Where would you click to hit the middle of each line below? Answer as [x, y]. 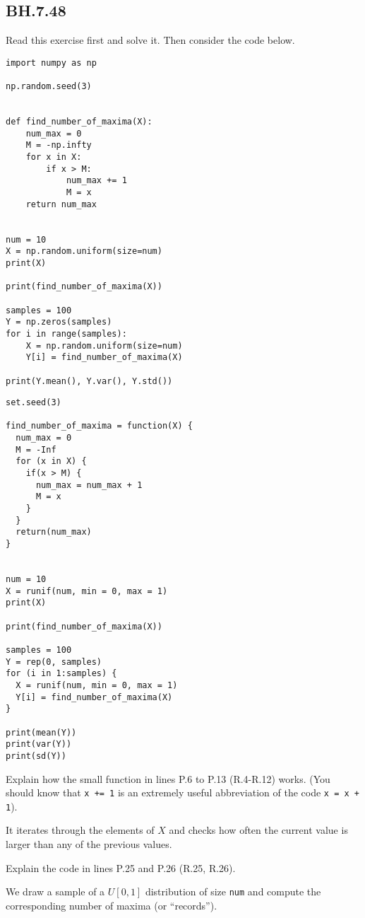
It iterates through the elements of [80, 830]
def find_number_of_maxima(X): [79, 122]
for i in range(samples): [66, 333]
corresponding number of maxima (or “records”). [112, 905]
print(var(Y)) [39, 744]
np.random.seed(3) [49, 87]
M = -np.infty [59, 145]
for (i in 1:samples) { [61, 674]
